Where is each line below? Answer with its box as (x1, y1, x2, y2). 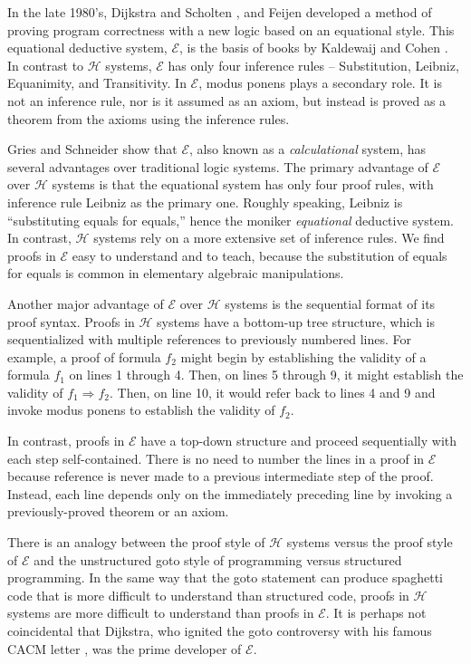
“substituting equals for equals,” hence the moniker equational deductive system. (7, 210, 454, 229)
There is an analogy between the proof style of (7, 533, 265, 552)
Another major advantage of (7, 294, 164, 313)
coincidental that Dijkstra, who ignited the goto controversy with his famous (7, 621, 432, 640)
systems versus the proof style (286, 533, 453, 552)
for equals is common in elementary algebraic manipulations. (7, 264, 344, 283)
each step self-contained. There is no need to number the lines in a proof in (7, 448, 425, 467)
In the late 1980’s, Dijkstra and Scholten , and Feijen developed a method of (7, 3, 432, 21)
